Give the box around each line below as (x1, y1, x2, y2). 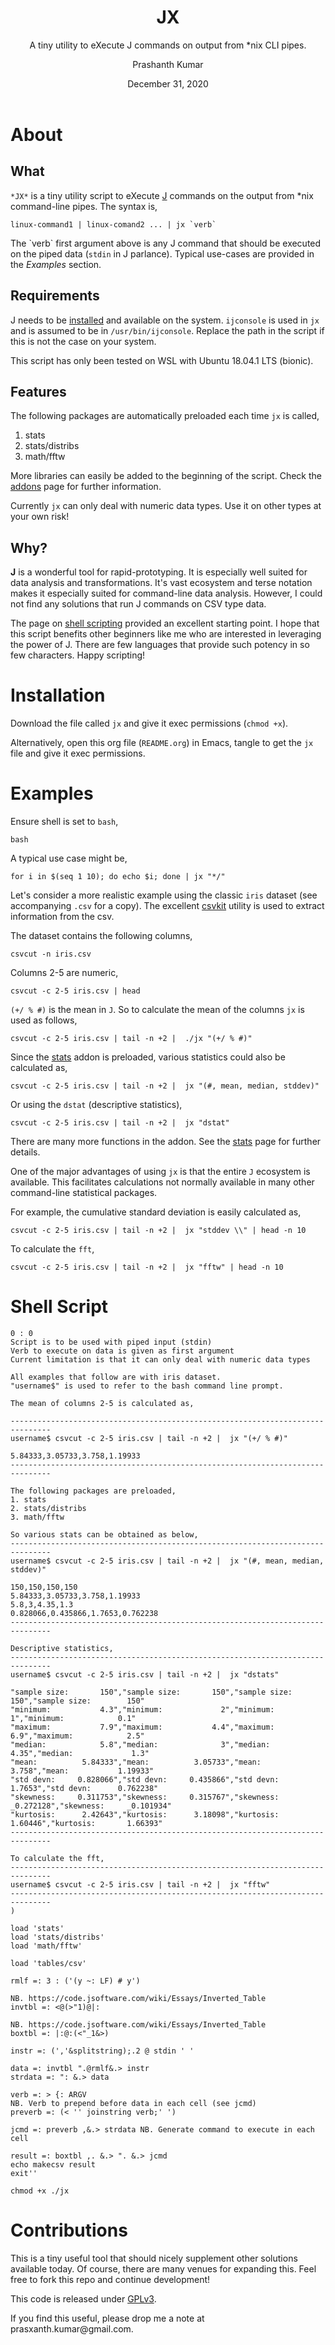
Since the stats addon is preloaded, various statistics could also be (10, 1051, 286, 1063)
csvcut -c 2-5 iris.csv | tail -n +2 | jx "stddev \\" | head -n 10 (10, 1226, 307, 1236)
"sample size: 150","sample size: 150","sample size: (10, 1687, 293, 1697)
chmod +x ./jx (10, 2186, 70, 2196)
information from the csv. (10, 911, 115, 923)
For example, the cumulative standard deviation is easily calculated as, (10, 1206, 302, 1218)
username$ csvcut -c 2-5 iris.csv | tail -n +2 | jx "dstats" (10, 1670, 280, 1680)
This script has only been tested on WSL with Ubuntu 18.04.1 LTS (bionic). (10, 354, 314, 366)
